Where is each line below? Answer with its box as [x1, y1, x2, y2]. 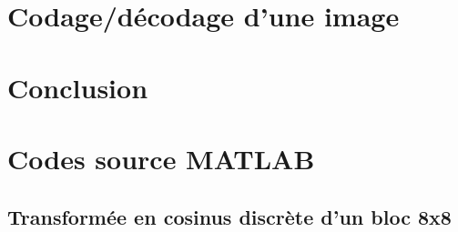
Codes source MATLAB [7, 139, 315, 177]
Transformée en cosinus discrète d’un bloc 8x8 [7, 202, 452, 230]
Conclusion [7, 68, 148, 106]
